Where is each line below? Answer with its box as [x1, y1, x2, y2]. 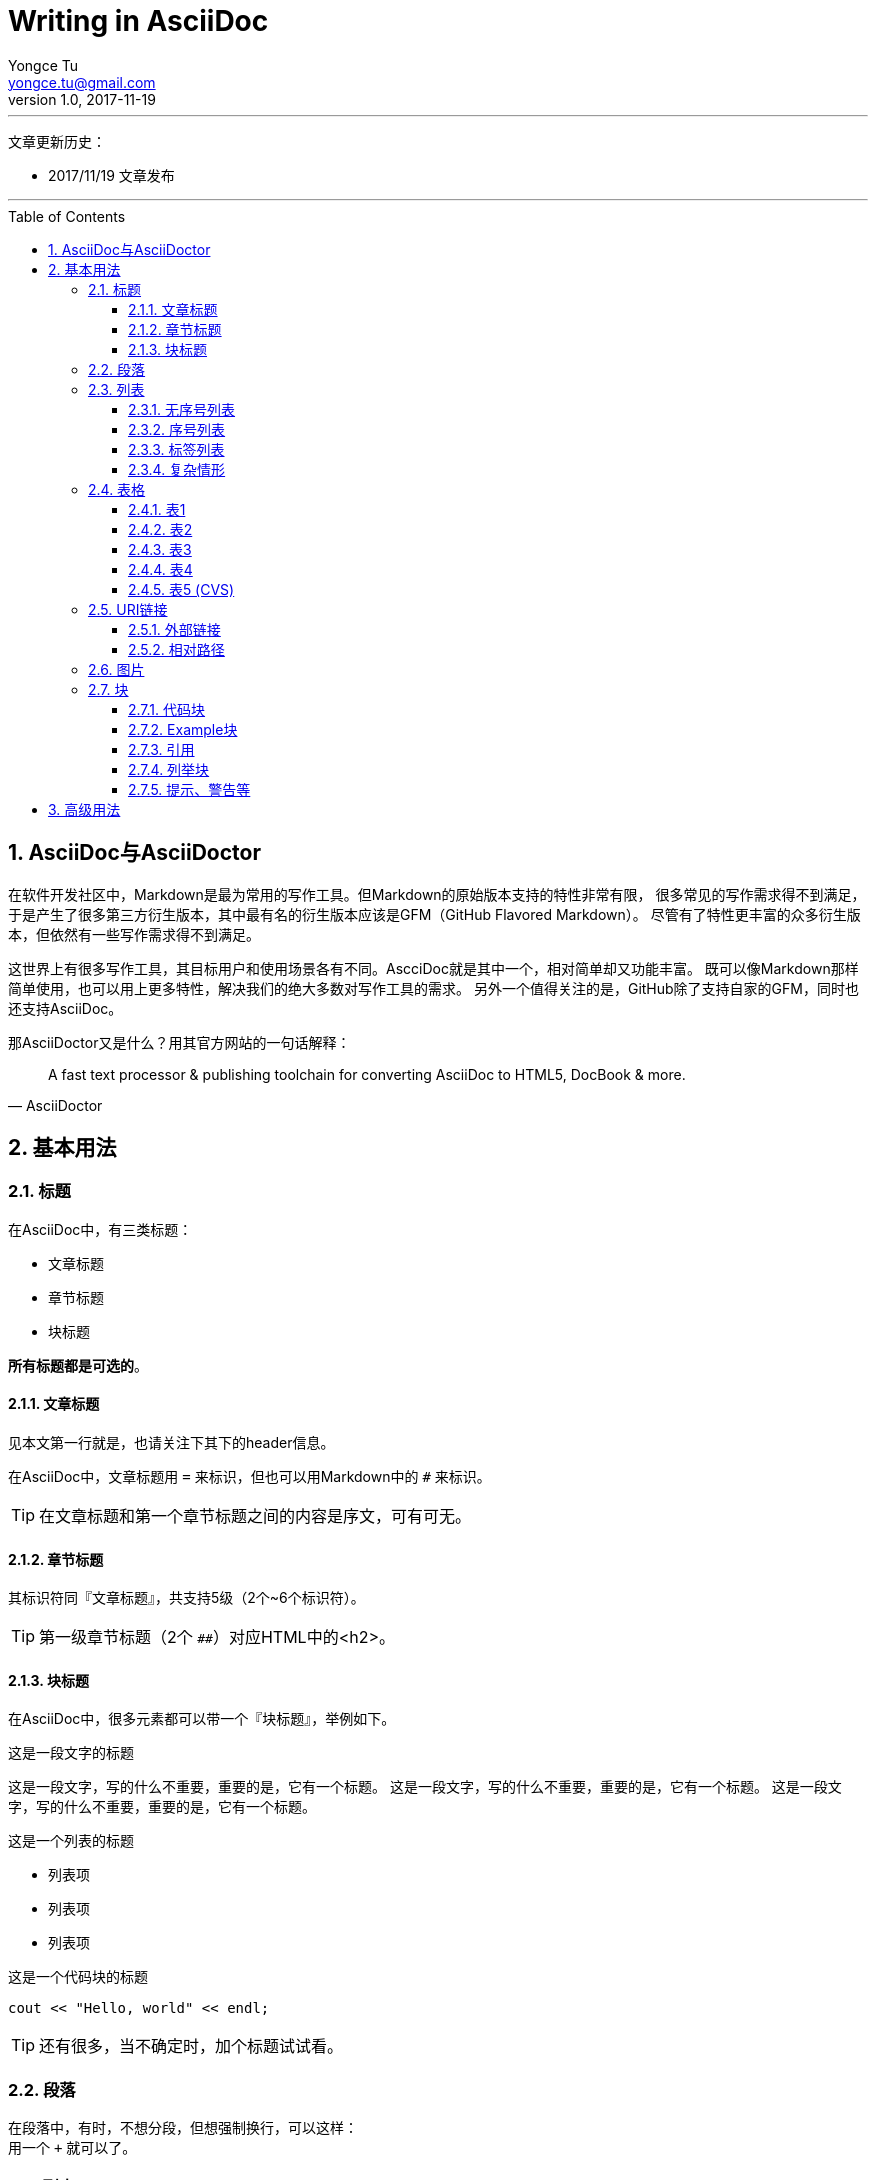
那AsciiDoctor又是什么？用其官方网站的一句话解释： [8, 1033, 351, 1051]
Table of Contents [8, 207, 126, 225]
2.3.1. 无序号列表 [128, 400, 236, 418]
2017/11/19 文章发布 [48, 166, 175, 184]
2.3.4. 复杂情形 [128, 460, 226, 478]
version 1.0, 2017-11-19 [8, 90, 156, 108]
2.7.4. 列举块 [128, 760, 210, 778]
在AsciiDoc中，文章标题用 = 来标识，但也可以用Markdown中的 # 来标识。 [8, 1468, 491, 1486]
